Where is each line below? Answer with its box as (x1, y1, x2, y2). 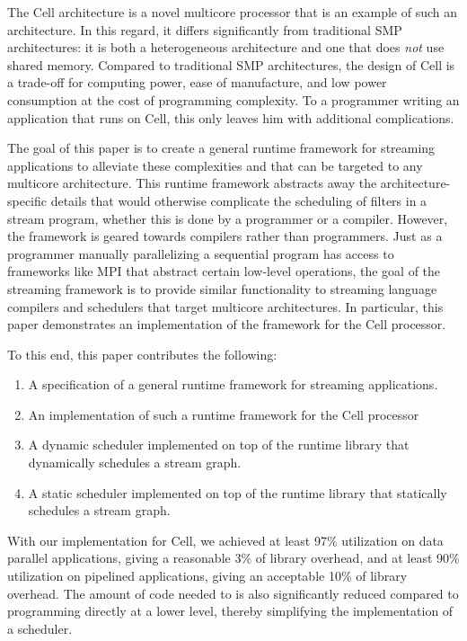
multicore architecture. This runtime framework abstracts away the (7, 174, 377, 192)
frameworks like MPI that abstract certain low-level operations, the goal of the (7, 262, 441, 280)
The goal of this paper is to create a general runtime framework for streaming (7, 138, 436, 157)
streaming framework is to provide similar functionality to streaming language (7, 279, 437, 298)
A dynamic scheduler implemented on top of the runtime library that (28, 435, 410, 454)
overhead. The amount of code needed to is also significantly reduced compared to (7, 583, 459, 602)
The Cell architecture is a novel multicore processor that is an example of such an (7, 3, 458, 21)
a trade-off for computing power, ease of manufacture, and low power (7, 73, 387, 92)
